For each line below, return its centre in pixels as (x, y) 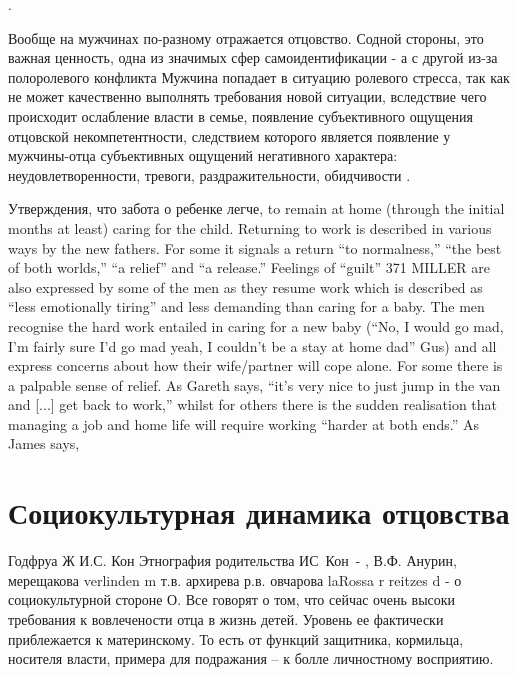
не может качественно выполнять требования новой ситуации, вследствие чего (247, 96)
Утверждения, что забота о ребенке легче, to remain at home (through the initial (256, 208)
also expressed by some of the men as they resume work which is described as (245, 286)
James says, (44, 443)
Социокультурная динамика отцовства (259, 512)
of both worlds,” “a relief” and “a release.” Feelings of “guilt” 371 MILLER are (249, 267)
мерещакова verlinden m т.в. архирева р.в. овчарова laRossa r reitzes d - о (235, 579)
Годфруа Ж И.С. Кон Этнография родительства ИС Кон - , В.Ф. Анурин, (232, 560)
